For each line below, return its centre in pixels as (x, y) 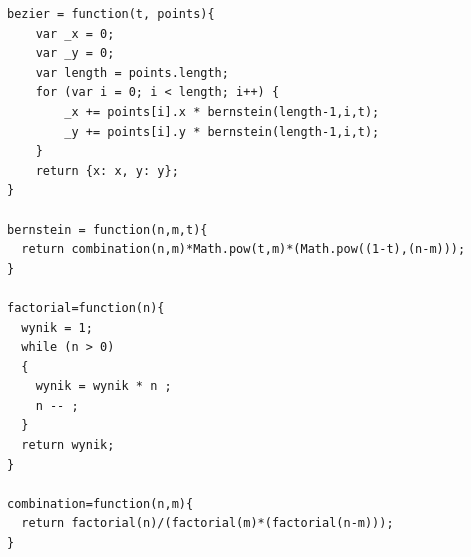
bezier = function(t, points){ (111, 14)
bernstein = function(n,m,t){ (107, 229)
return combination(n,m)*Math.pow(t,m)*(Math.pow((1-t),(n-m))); (243, 249)
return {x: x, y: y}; (107, 170)
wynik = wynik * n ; (103, 386)
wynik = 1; (57, 327)
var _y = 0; (75, 53)
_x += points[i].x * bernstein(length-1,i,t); (222, 111)
